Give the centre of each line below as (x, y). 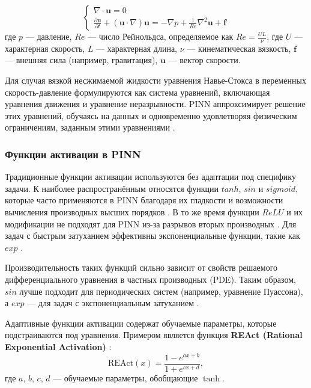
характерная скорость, (45, 48)
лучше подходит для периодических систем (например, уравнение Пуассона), (161, 291)
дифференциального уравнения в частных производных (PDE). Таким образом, (150, 279)
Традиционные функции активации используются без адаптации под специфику (150, 177)
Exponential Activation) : (58, 346)
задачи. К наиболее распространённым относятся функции (112, 188)
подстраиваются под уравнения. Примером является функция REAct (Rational (154, 335)
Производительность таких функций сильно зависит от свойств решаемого (141, 267)
